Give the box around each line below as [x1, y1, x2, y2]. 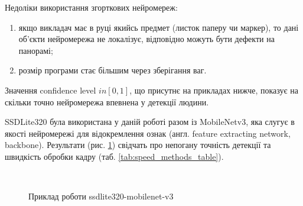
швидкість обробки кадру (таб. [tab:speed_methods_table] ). [5, 150, 224, 162]
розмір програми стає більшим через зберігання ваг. [18, 64, 207, 76]
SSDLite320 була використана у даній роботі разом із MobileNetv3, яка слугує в [5, 115, 295, 128]
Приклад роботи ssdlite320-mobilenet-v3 [28, 190, 174, 202]
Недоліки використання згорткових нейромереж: [5, 1, 178, 13]
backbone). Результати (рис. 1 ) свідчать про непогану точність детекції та [5, 139, 271, 151]
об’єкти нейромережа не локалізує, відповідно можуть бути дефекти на [18, 33, 275, 45]
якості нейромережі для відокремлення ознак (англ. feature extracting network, [5, 127, 291, 139]
